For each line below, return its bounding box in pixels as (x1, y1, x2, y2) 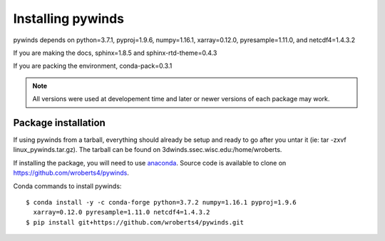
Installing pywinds (13, 11, 125, 26)
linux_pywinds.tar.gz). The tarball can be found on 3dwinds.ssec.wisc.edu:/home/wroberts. (13, 145, 282, 154)
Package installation (13, 116, 106, 128)
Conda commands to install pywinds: (13, 182, 122, 190)
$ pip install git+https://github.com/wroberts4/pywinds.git (26, 218, 244, 226)
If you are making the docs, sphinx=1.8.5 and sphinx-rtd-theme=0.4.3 (13, 48, 217, 57)
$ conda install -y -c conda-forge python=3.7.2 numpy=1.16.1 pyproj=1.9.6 (26, 198, 297, 206)
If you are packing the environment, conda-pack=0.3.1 (13, 61, 173, 71)
